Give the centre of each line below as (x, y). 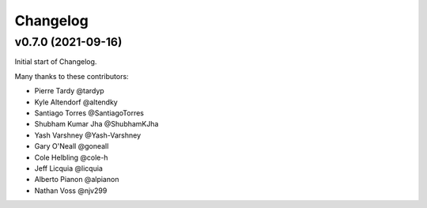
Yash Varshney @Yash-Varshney (88, 135)
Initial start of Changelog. (56, 62)
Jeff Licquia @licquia (68, 168)
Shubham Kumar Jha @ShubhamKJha (96, 124)
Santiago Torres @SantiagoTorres (89, 113)
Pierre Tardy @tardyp (69, 91)
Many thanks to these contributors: (72, 76)
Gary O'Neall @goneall (72, 146)
